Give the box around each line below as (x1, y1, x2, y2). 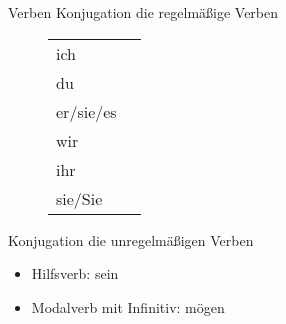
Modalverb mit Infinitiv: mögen (31, 296, 225, 317)
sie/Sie (56, 186, 103, 210)
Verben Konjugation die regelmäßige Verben (8, 2, 279, 22)
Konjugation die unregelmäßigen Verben (8, 229, 254, 250)
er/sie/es (56, 99, 117, 123)
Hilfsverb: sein (31, 263, 119, 284)
